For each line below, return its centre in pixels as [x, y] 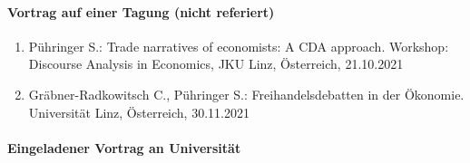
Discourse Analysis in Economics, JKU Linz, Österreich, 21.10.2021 [216, 64]
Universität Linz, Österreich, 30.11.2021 [139, 112]
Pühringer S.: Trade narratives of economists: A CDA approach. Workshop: [239, 46]
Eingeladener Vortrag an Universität [124, 147]
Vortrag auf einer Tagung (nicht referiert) [141, 11]
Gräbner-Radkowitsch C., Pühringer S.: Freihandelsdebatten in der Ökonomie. [246, 94]
